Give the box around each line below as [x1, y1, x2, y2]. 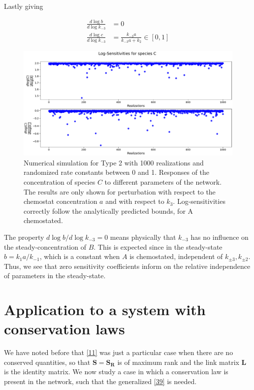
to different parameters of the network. [104, 176, 222, 187]
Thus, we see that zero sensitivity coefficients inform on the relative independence [4, 260, 251, 271]
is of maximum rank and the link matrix [117, 357, 239, 367]
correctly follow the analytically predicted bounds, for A [24, 205, 193, 216]
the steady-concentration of [4, 241, 86, 252]
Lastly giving [4, 1, 43, 11]
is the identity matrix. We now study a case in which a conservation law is [4, 366, 228, 377]
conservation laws [4, 319, 125, 339]
